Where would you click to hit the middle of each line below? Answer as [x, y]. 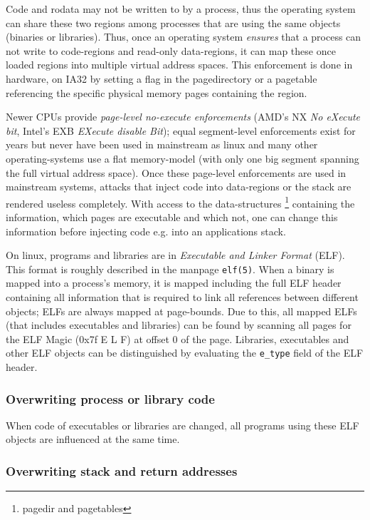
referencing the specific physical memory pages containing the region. [157, 92]
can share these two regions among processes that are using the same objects [173, 22]
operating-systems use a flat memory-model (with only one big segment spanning [183, 158]
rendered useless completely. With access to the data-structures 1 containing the [180, 202]
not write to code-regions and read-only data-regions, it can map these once [171, 50]
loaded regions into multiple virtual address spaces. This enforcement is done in [179, 65]
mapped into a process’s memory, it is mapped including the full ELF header [174, 283]
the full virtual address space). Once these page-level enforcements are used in [176, 172]
